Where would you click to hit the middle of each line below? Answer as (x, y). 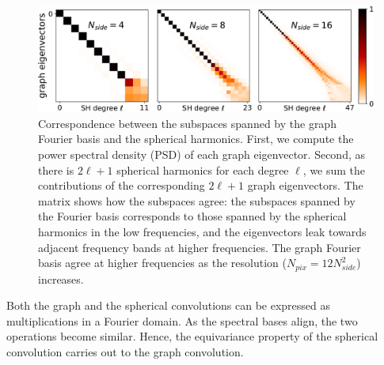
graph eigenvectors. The (305, 185)
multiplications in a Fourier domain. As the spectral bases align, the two (182, 320)
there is (56, 169)
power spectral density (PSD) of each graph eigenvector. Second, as (202, 154)
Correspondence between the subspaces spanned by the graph (187, 123)
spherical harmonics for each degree (203, 169)
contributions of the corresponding (122, 185)
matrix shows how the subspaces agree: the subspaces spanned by (197, 200)
